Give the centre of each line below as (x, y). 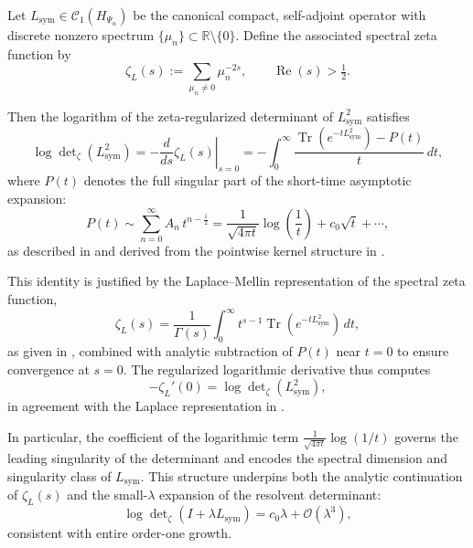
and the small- (107, 495)
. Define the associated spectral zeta (336, 35)
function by (39, 53)
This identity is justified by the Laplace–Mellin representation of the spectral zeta (236, 281)
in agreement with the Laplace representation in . (146, 406)
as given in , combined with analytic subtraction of (150, 350)
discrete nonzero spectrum (81, 35)
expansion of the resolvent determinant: (270, 495)
